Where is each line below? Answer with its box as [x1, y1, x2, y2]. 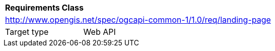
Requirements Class [5, 3, 84, 13]
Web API [83, 27, 116, 37]
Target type [5, 27, 49, 37]
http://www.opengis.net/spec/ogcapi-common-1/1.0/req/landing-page [5, 15, 271, 25]
